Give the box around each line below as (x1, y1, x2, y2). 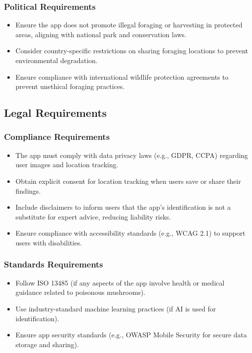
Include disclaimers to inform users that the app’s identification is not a (15, 202, 231, 212)
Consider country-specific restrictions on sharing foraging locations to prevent (15, 45, 248, 56)
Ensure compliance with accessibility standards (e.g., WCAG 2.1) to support (15, 228, 246, 238)
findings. (15, 185, 41, 196)
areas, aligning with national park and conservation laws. (15, 29, 187, 39)
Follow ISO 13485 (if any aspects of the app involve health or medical (15, 277, 225, 287)
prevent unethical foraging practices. (15, 81, 125, 91)
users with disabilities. (15, 237, 82, 247)
